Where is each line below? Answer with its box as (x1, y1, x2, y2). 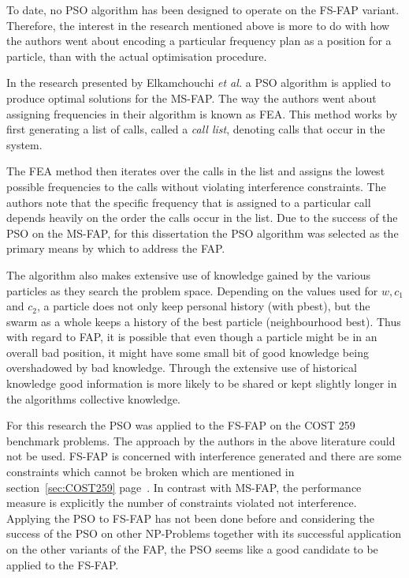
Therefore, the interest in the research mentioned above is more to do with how (6, 17, 390, 33)
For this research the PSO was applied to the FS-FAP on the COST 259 (6, 417, 355, 433)
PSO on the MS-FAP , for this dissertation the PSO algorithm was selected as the (6, 224, 399, 241)
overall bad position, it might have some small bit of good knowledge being (6, 343, 369, 360)
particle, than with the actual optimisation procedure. (6, 47, 267, 64)
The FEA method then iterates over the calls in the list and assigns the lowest (6, 163, 385, 179)
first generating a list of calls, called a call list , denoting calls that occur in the (6, 121, 385, 137)
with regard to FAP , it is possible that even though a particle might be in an (6, 328, 377, 345)
